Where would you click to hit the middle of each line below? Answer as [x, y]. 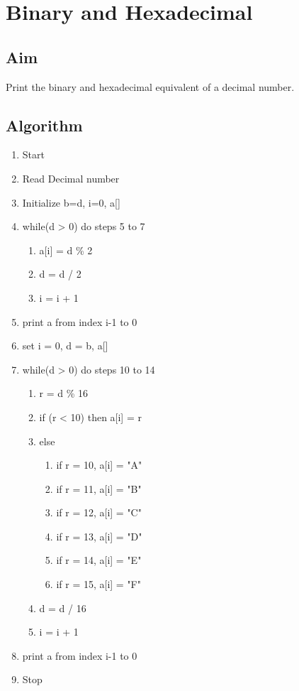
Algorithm [44, 125]
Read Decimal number [71, 178]
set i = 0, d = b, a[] [65, 345]
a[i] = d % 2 [66, 250]
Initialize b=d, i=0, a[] [71, 202]
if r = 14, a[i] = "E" [99, 560]
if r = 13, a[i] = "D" [99, 536]
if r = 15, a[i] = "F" [98, 584]
